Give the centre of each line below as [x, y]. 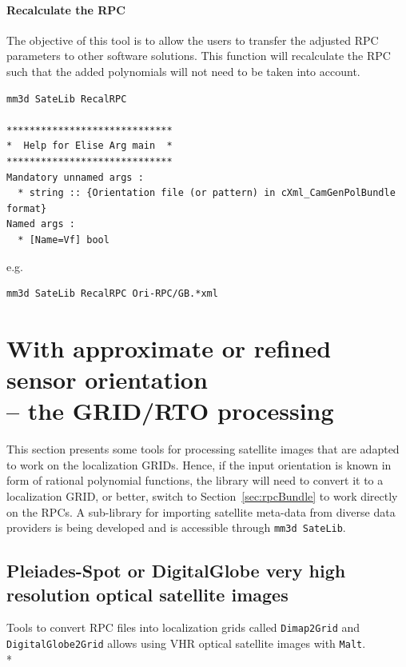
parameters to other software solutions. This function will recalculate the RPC [199, 56]
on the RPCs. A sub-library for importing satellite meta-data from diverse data [201, 511]
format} [27, 208]
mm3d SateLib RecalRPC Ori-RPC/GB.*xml [112, 294]
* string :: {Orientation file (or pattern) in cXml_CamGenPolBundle [207, 193]
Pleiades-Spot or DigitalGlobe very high [176, 571]
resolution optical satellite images [147, 594]
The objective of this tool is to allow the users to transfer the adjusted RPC [193, 40]
